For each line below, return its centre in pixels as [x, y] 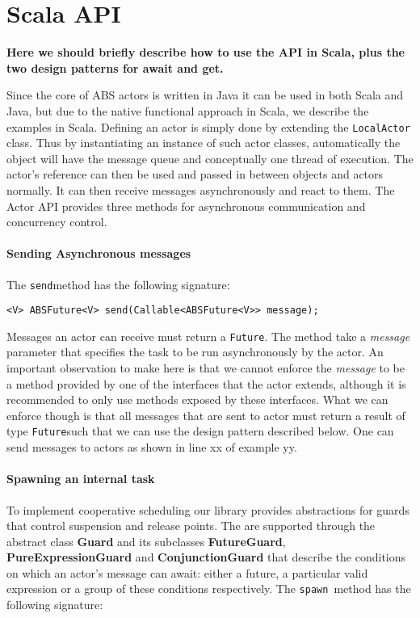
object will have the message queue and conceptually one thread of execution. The [210, 158]
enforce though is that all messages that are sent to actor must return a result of [206, 415]
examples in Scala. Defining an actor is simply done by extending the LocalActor [208, 126]
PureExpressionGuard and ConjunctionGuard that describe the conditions [206, 557]
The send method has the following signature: [118, 284]
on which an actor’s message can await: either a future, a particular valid [187, 572]
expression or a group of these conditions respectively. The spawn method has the [209, 589]
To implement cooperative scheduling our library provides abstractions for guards [208, 509]
